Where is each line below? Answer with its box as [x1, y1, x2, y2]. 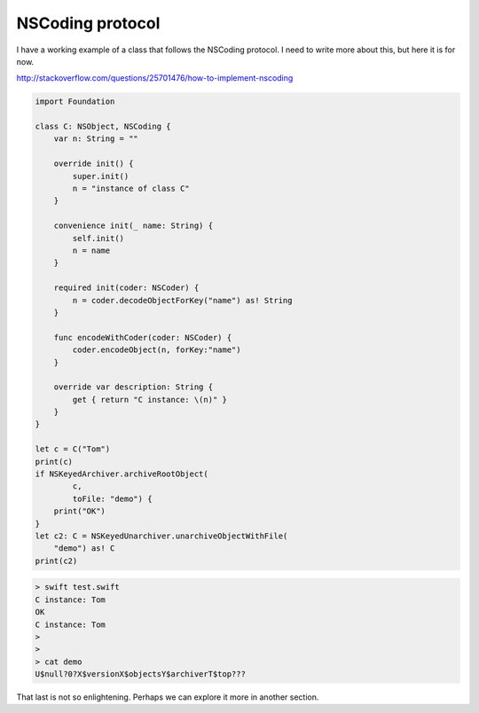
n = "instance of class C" [72, 184, 190, 194]
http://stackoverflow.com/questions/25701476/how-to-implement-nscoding [16, 73, 294, 83]
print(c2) [35, 555, 78, 566]
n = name [72, 246, 111, 255]
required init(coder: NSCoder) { [53, 283, 200, 293]
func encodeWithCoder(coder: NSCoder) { [53, 333, 232, 342]
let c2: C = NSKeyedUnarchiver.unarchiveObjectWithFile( [35, 530, 288, 541]
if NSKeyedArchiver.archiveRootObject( [35, 469, 208, 479]
